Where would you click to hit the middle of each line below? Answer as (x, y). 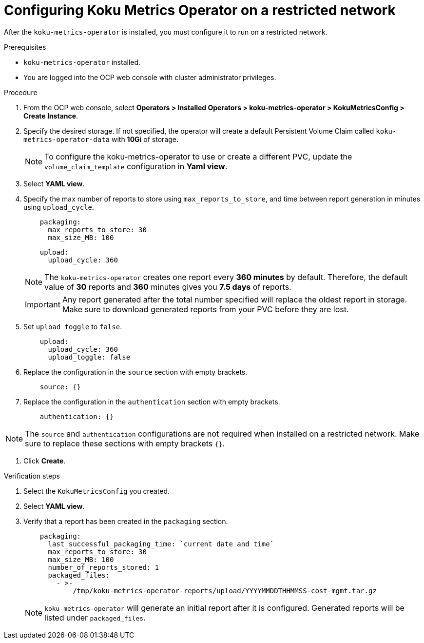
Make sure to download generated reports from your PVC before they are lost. (205, 309)
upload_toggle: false (89, 357)
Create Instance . (51, 116)
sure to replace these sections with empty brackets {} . (125, 443)
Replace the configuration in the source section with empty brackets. (135, 372)
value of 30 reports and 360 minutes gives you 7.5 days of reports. (168, 287)
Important (43, 304)
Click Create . (45, 461)
